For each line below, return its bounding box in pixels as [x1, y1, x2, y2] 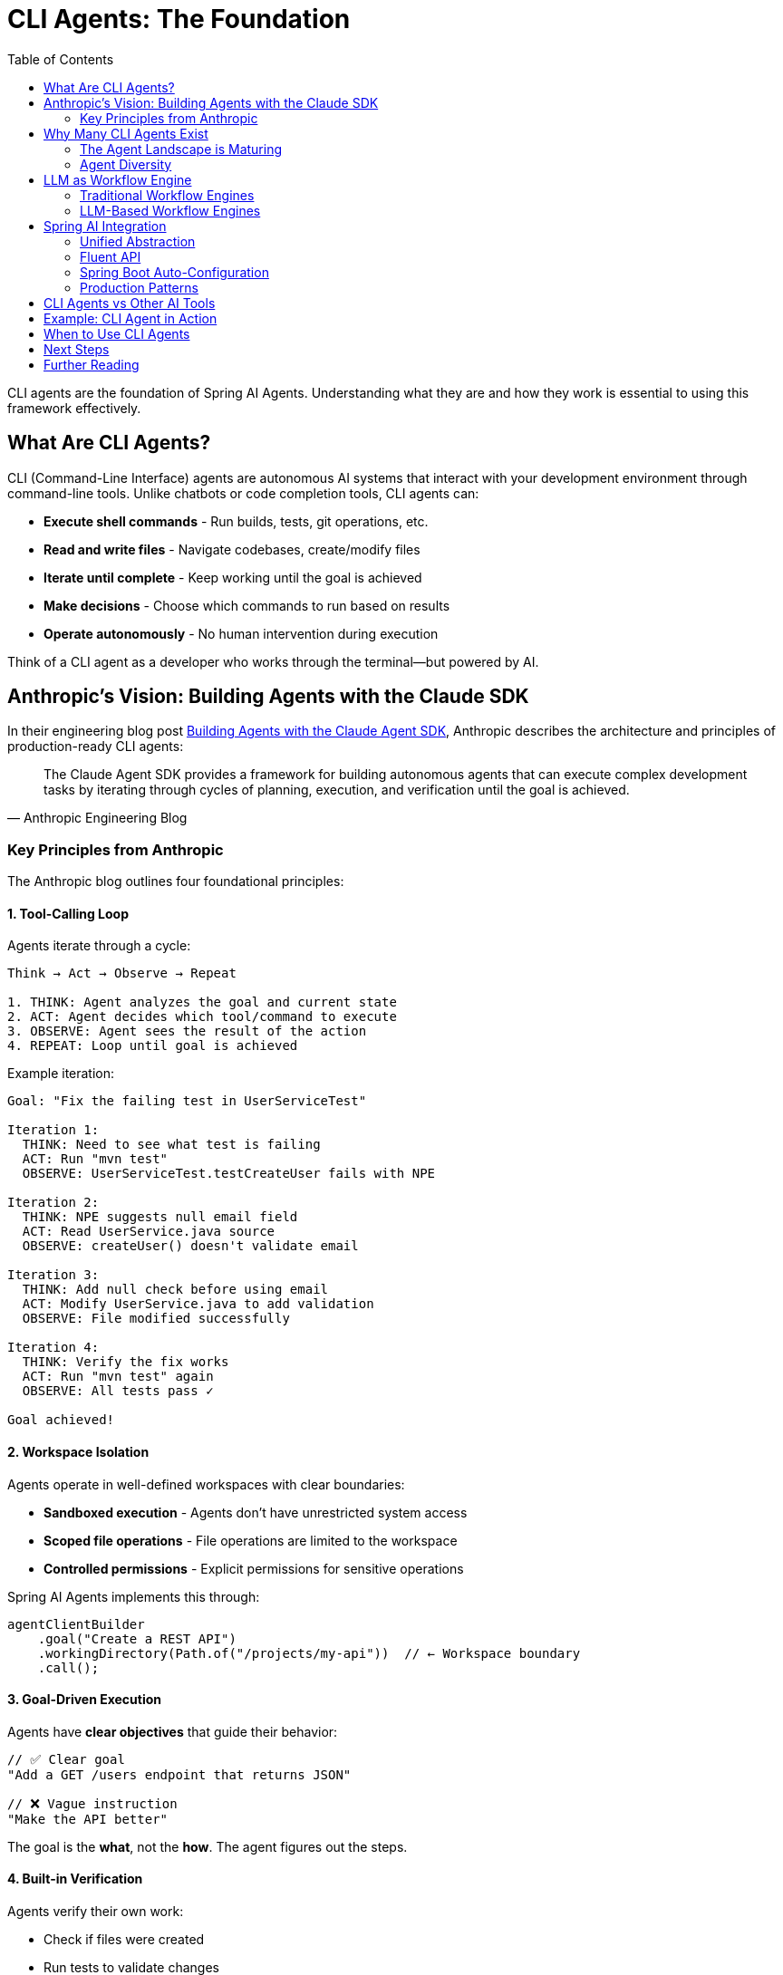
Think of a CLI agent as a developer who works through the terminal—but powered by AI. [7, 653, 539, 670]
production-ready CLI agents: [7, 738, 184, 755]
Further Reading [43, 356, 140, 372]
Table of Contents [7, 51, 114, 67]
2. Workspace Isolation [7, 1444, 150, 1460]
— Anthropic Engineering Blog [7, 810, 188, 826]
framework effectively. [7, 400, 141, 416]
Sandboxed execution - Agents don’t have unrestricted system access [43, 1504, 468, 1520]
